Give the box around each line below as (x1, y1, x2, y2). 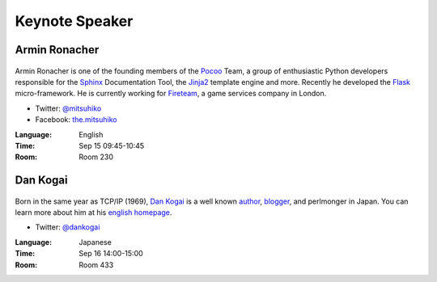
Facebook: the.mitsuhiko (35, 115, 117, 124)
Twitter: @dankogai (35, 222, 100, 232)
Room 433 (78, 259, 114, 270)
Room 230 (78, 152, 113, 162)
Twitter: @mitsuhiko (35, 103, 102, 113)
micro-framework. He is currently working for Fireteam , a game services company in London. (15, 89, 327, 99)
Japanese (78, 237, 112, 246)
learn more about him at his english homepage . (15, 208, 172, 217)
